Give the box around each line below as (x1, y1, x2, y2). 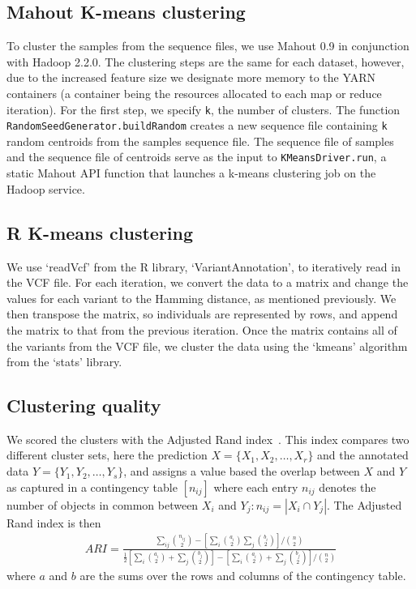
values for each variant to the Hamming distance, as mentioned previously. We (6, 289, 397, 306)
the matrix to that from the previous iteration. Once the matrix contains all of (6, 321, 397, 338)
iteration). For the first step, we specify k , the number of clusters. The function (6, 100, 401, 117)
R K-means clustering (6, 220, 194, 245)
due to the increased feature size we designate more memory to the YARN (6, 69, 376, 86)
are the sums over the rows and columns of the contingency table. (79, 566, 406, 583)
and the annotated (317, 446, 409, 463)
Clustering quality (6, 393, 161, 418)
